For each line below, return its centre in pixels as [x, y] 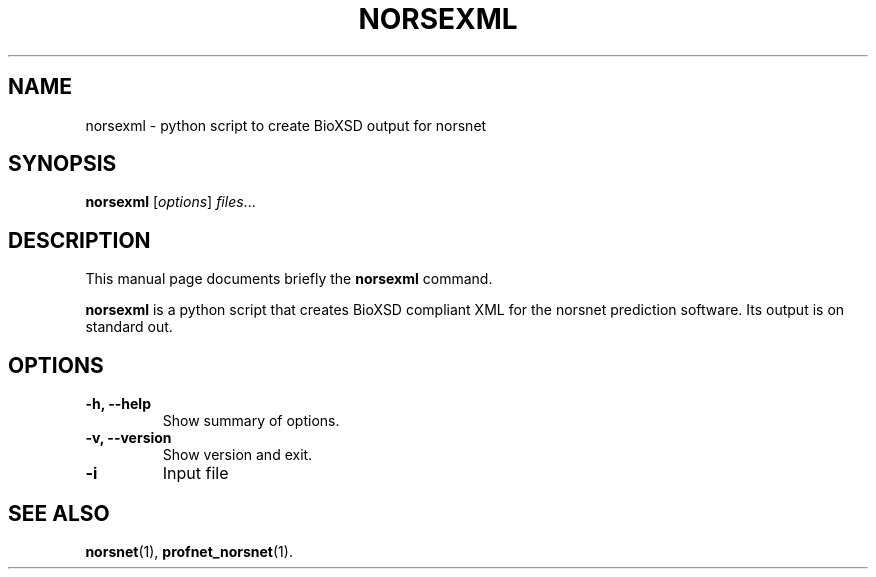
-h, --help [118, 404]
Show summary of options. [251, 421]
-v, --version [128, 438]
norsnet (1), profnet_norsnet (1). [189, 551]
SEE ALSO [59, 513]
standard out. [129, 327]
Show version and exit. [237, 455]
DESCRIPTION [79, 240]
